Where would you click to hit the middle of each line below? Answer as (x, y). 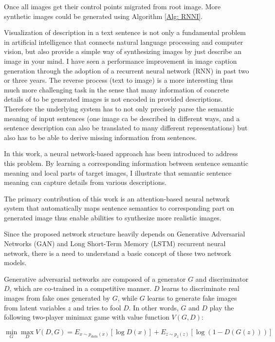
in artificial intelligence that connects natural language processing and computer (124, 42)
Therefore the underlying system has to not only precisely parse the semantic (119, 108)
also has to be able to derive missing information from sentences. (101, 137)
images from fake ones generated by (57, 298)
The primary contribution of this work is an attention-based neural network (117, 198)
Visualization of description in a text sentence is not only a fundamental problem (125, 32)
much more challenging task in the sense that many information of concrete (117, 89)
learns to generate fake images (192, 298)
